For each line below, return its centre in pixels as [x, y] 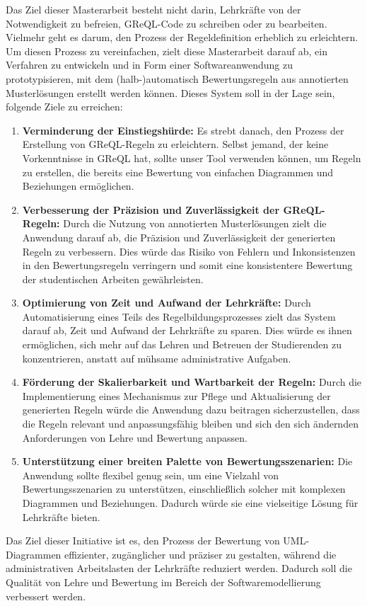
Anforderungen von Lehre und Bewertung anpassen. [135, 437]
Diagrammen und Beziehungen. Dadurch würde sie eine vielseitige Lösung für [190, 503]
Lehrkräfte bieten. [61, 516]
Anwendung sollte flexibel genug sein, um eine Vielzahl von [151, 475]
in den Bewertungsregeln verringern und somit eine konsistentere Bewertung [187, 265]
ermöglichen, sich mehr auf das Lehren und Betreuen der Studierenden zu [182, 344]
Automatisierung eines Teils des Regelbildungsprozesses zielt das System [179, 316]
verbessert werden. [46, 596]
